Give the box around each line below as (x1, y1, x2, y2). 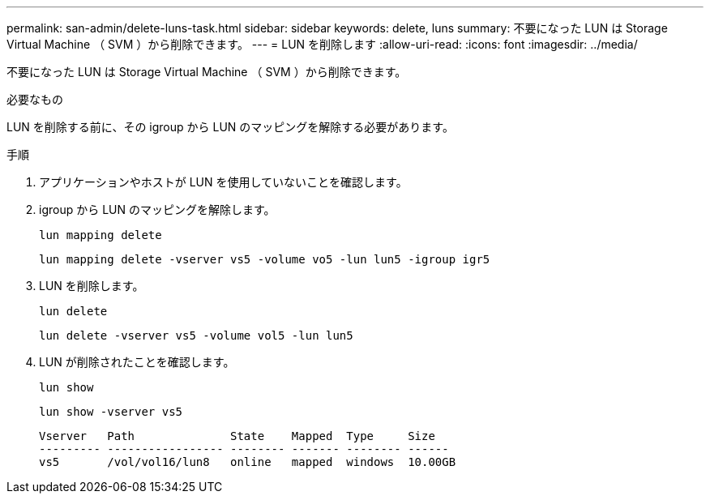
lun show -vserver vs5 (39, 405, 183, 418)
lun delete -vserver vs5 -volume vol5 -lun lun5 (39, 329, 353, 342)
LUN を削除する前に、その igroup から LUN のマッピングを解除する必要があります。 (6, 120, 454, 134)
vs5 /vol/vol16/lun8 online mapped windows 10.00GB (39, 455, 456, 468)
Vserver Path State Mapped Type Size (39, 429, 435, 442)
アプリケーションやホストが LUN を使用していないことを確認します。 (39, 175, 408, 189)
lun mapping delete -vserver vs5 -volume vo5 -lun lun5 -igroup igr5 (39, 253, 490, 266)
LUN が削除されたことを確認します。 (39, 355, 235, 369)
